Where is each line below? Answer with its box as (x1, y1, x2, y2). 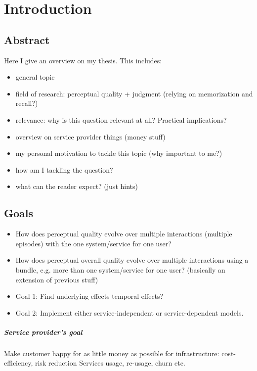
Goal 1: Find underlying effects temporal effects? (15, 291, 164, 301)
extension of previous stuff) (15, 274, 98, 284)
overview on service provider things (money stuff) (15, 131, 166, 141)
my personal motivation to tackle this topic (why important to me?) (15, 148, 222, 158)
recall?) (15, 98, 38, 108)
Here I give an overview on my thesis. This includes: (4, 55, 162, 65)
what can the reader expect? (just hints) (15, 181, 138, 191)
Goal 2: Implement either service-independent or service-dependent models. (15, 307, 244, 318)
